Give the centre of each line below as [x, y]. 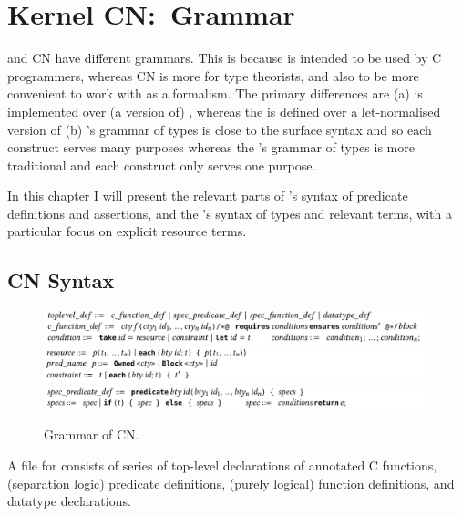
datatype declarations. [69, 501]
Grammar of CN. [92, 434]
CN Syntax [61, 280]
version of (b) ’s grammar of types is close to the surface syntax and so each [220, 129]
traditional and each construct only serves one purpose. [162, 165]
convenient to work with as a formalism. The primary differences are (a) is [215, 93]
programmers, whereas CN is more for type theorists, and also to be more [213, 75]
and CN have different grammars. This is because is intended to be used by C [225, 58]
